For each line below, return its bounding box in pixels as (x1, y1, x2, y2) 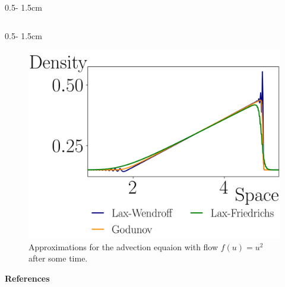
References (5, 272, 50, 284)
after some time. (28, 252, 88, 264)
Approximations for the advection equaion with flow (28, 240, 218, 253)
